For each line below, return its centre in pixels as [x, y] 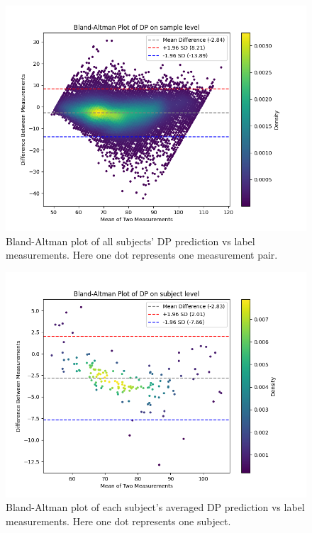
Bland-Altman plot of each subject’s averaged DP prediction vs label [155, 507]
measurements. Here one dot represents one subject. [118, 521]
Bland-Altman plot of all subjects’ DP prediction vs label [130, 241]
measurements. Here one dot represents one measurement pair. [142, 255]
